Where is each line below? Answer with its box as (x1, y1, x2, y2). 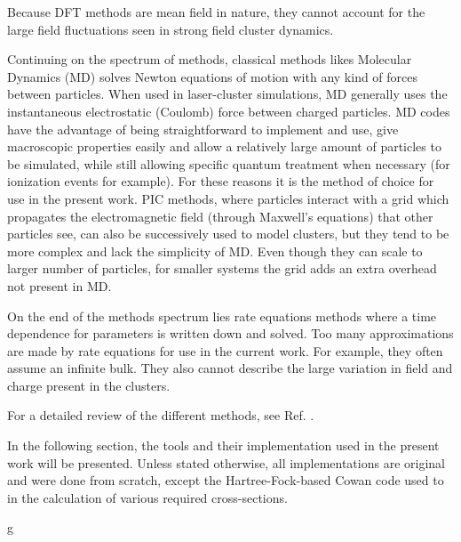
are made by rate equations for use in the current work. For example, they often (7, 341, 443, 360)
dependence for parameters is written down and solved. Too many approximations (7, 324, 454, 343)
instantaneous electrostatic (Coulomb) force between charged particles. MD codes (7, 101, 450, 120)
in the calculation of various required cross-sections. (7, 488, 288, 506)
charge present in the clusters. (7, 376, 171, 394)
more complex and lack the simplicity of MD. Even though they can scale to (7, 241, 423, 260)
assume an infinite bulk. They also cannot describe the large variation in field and (7, 359, 453, 377)
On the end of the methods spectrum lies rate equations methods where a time (7, 306, 437, 325)
